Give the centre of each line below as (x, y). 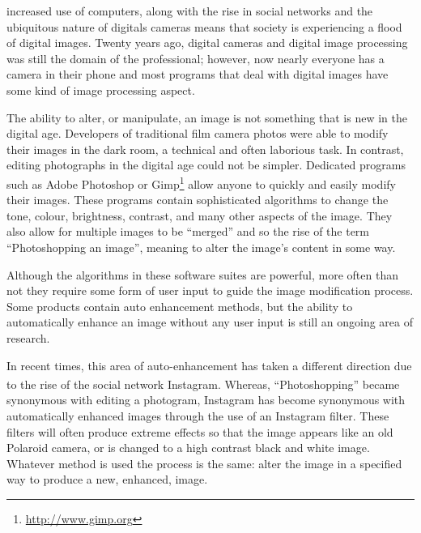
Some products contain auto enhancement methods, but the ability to (180, 306)
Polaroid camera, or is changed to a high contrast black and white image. (188, 448)
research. (28, 337)
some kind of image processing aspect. (101, 90)
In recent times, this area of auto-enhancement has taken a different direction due (209, 365)
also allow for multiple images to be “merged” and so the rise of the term (188, 231)
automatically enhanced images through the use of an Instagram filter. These (198, 415)
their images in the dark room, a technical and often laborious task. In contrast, (205, 149)
